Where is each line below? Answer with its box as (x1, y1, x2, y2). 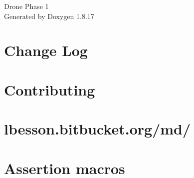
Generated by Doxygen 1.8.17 (4, 10, 94, 21)
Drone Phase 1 (4, 1, 49, 11)
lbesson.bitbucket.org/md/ (4, 118, 191, 139)
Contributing (4, 79, 95, 99)
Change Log (4, 40, 88, 60)
